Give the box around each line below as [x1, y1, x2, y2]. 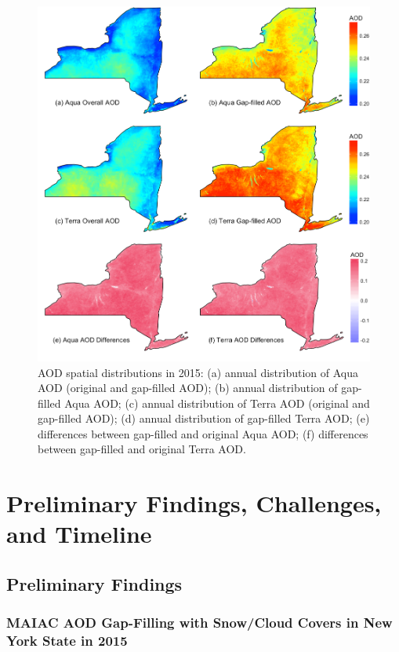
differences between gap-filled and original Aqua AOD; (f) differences [38, 425, 368, 441]
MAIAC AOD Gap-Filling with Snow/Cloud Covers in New [6, 613, 393, 632]
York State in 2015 [6, 631, 128, 650]
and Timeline [6, 518, 152, 550]
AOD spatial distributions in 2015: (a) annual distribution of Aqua [38, 364, 358, 380]
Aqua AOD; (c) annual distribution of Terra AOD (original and [64, 394, 370, 411]
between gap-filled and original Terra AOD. [38, 441, 246, 457]
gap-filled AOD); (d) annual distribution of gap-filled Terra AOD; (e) [38, 410, 370, 427]
